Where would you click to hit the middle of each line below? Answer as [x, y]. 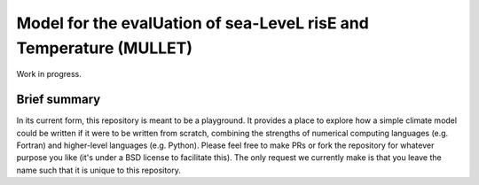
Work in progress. [49, 74]
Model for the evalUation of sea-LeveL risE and [193, 23]
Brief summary [59, 100]
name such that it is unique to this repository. [99, 170]
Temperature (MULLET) [105, 48]
